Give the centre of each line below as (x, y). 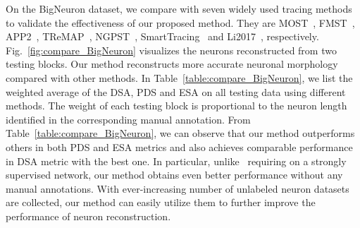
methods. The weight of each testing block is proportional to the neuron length (176, 106)
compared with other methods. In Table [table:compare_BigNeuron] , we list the (179, 77)
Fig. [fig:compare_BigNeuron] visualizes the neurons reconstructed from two (171, 50)
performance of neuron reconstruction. (88, 216)
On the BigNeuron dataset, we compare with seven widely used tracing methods (179, 8)
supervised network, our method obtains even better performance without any (174, 175)
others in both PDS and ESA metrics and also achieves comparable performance (179, 146)
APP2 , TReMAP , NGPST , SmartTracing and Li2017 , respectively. (162, 36)
